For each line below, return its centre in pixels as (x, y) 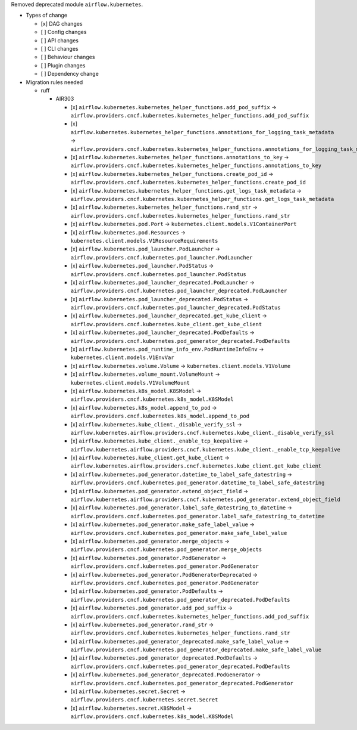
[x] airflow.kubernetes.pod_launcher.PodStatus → (142, 266)
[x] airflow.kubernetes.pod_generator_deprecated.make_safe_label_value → (180, 641)
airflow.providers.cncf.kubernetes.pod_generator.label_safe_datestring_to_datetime (198, 516)
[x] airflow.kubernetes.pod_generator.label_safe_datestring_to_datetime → (181, 508)
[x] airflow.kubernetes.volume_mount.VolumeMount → (145, 374)
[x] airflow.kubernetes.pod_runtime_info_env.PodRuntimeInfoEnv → (167, 349)
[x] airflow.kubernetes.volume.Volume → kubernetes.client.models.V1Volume (181, 366)
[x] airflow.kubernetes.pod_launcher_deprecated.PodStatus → (159, 299)
